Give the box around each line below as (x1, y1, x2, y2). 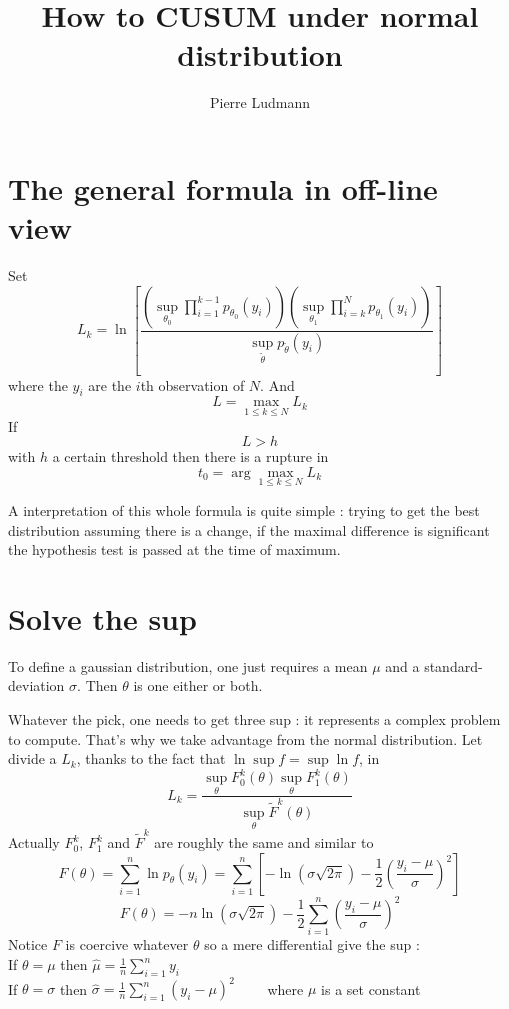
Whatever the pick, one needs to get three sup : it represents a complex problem (8, 709, 501, 730)
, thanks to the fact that (76, 748, 226, 769)
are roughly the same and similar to (154, 832, 374, 853)
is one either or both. (133, 675, 263, 696)
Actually (8, 832, 60, 853)
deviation (8, 675, 65, 696)
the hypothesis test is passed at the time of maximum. (8, 539, 341, 560)
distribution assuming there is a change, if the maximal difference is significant (8, 519, 490, 540)
